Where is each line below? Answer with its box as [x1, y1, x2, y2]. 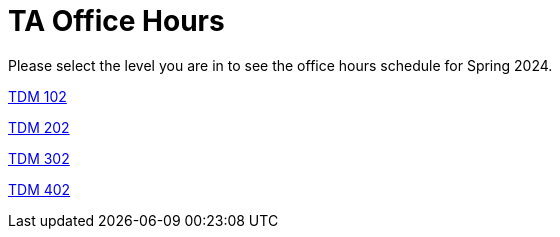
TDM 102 [8, 87, 67, 105]
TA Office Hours [8, 4, 225, 38]
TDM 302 [8, 149, 70, 167]
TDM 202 [8, 118, 70, 136]
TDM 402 [8, 180, 71, 198]
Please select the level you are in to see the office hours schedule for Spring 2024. [8, 56, 553, 74]
